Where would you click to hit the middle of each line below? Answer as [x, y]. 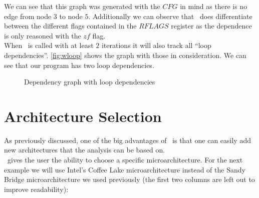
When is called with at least [49, 45]
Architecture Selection [83, 116]
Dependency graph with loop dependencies [90, 82]
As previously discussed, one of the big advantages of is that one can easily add [127, 140]
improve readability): [36, 189]
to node [71, 16]
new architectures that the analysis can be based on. [85, 150]
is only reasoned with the [43, 35]
